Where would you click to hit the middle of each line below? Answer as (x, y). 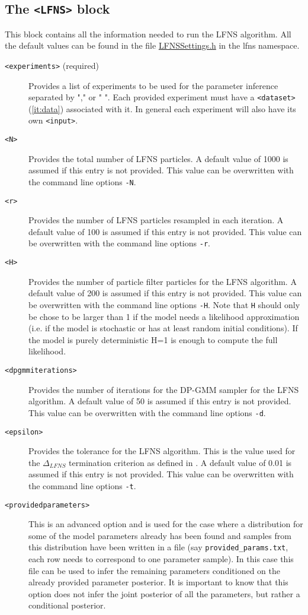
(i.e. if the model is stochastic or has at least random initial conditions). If (163, 328)
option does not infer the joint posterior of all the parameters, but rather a (164, 593)
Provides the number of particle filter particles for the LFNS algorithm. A (163, 281)
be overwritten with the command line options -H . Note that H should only (164, 304)
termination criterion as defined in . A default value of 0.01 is (180, 462)
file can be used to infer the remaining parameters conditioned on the (154, 570)
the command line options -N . (82, 181)
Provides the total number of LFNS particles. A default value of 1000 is (158, 158)
